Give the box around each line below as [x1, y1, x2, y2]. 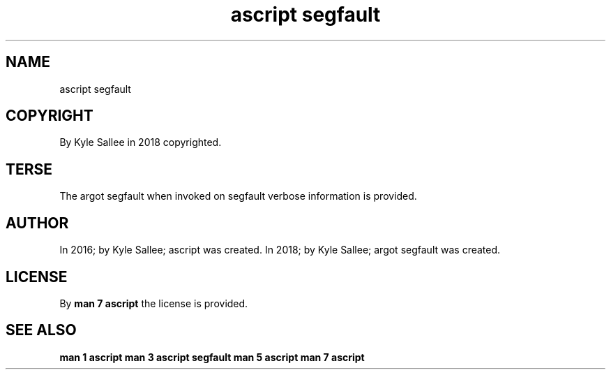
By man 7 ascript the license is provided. [59, 297, 248, 309]
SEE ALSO [6, 321, 77, 339]
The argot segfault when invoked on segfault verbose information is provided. [59, 190, 417, 203]
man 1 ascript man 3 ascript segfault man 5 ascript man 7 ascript [59, 351, 365, 363]
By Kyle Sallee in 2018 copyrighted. [59, 136, 222, 149]
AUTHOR [6, 214, 69, 232]
